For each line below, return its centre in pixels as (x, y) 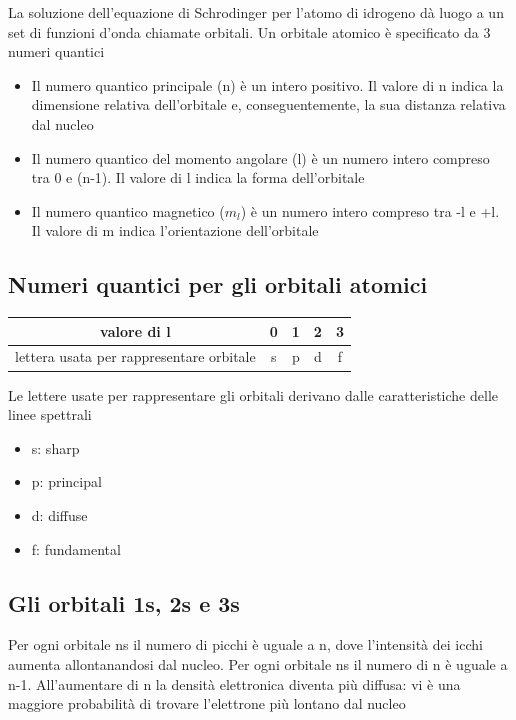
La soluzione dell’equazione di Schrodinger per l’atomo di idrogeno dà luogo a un (256, 12)
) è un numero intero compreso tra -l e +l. (370, 210)
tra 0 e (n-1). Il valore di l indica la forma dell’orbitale (198, 177)
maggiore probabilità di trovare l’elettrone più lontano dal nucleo (207, 703)
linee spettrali (50, 414)
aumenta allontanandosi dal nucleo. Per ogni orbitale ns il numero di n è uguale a (258, 663)
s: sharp (55, 447)
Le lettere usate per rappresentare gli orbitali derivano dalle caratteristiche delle (253, 394)
